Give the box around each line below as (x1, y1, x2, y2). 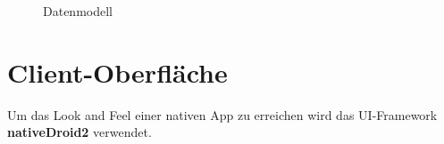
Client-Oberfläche (7, 53, 228, 90)
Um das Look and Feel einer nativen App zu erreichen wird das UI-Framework (7, 105, 438, 124)
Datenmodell (43, 2, 113, 20)
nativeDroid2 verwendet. (7, 123, 152, 141)
